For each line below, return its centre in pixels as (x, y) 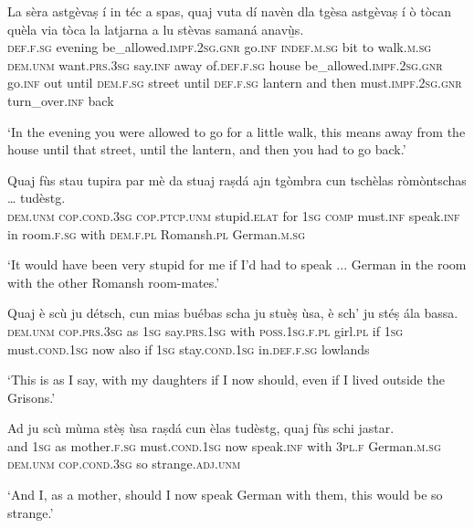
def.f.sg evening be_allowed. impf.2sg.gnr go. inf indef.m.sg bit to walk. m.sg (220, 47)
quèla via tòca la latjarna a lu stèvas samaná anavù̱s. (156, 29)
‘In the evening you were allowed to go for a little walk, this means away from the (237, 131)
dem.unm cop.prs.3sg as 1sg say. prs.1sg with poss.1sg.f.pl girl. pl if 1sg (205, 330)
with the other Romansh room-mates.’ (114, 282)
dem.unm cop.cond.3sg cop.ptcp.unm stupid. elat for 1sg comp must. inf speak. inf (234, 215)
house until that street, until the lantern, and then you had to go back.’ (207, 149)
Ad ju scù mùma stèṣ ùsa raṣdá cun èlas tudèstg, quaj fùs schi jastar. (201, 428)
